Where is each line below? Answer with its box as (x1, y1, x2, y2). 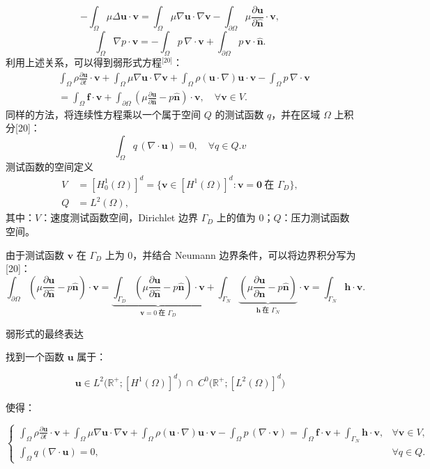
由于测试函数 (6, 247, 64, 262)
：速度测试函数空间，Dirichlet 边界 (40, 210, 198, 225)
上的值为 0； (216, 210, 274, 225)
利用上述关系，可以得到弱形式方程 (6, 55, 162, 70)
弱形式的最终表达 (6, 326, 84, 340)
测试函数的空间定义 (6, 159, 93, 173)
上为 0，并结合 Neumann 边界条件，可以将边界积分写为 (105, 247, 356, 262)
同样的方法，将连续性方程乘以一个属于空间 (6, 106, 201, 121)
